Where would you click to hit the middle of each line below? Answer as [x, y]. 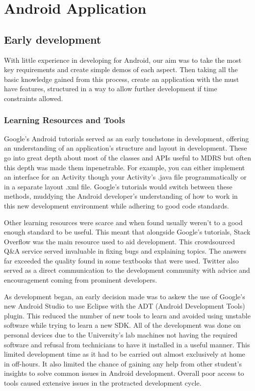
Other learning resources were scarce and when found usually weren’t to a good [123, 222]
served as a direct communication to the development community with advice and [127, 270]
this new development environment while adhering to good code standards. [116, 205]
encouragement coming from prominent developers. [81, 280]
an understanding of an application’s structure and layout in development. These [126, 148]
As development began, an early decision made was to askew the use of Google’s [125, 296]
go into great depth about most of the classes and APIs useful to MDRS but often [127, 157]
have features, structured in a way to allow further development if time [111, 89]
